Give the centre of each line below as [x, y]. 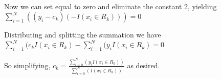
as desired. [143, 65]
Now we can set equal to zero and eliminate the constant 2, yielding [110, 6]
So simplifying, [27, 65]
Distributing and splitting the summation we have [83, 35]
